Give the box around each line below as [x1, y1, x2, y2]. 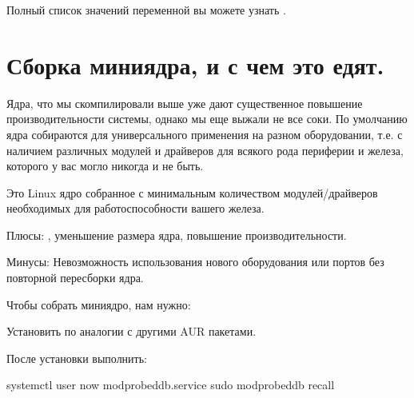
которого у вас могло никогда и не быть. [6, 157, 204, 174]
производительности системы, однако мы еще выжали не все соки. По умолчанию [6, 110, 408, 127]
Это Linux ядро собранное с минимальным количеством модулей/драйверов [6, 184, 378, 201]
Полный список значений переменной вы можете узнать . [6, 2, 286, 18]
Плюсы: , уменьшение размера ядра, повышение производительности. [6, 226, 347, 243]
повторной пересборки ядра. [6, 269, 144, 286]
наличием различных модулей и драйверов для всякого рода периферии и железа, [6, 141, 404, 158]
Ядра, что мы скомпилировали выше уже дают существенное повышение [6, 94, 363, 111]
